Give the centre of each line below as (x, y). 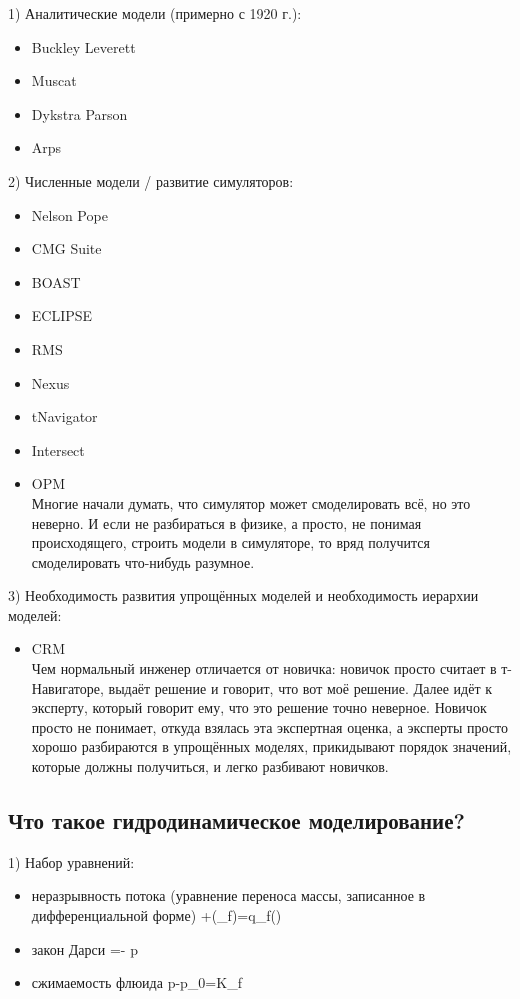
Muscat (54, 80)
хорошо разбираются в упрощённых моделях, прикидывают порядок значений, (271, 746)
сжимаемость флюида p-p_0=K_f (136, 982)
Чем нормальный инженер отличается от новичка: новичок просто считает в (264, 668)
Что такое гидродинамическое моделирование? (236, 820)
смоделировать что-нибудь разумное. (143, 561)
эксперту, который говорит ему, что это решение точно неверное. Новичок (259, 707)
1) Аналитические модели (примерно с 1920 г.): (155, 13)
